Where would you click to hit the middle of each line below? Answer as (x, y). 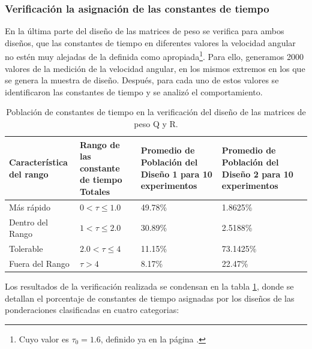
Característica (38, 162)
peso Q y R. (156, 124)
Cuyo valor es (44, 339)
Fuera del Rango (39, 263)
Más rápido (30, 207)
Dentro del (28, 222)
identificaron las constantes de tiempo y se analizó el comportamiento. (134, 91)
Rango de (100, 144)
